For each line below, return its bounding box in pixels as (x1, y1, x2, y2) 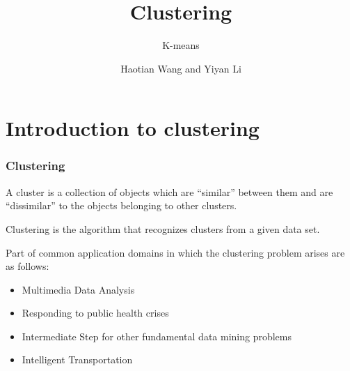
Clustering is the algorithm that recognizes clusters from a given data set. (6, 221, 320, 236)
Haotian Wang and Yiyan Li (120, 61, 241, 75)
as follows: (6, 259, 49, 273)
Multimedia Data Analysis (22, 282, 135, 296)
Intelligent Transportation (22, 352, 133, 367)
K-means (162, 38, 200, 52)
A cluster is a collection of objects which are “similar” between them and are (6, 184, 333, 199)
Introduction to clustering (6, 114, 260, 142)
